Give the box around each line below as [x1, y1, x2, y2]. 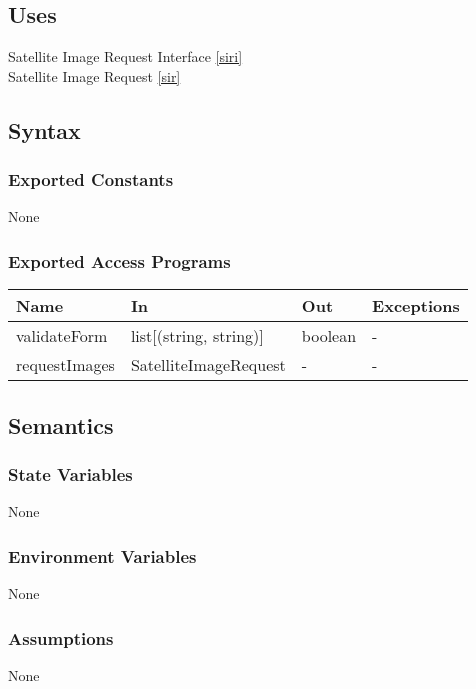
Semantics [8, 409, 114, 440]
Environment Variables [8, 543, 197, 568]
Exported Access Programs [8, 248, 231, 273]
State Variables [8, 461, 133, 486]
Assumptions [8, 625, 114, 650]
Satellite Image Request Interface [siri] [8, 46, 243, 67]
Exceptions [372, 294, 460, 318]
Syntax [8, 114, 81, 145]
